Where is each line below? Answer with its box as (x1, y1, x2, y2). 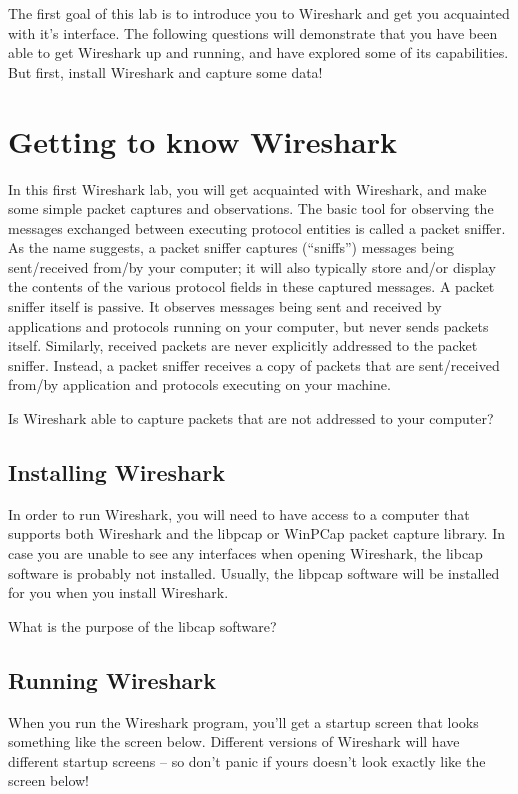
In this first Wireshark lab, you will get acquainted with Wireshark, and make (8, 178, 487, 199)
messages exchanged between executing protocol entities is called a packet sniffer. (8, 217, 506, 238)
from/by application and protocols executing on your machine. (8, 374, 391, 395)
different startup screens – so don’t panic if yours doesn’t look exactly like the (8, 750, 486, 771)
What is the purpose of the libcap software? (8, 615, 277, 636)
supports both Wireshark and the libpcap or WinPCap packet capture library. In (8, 523, 506, 544)
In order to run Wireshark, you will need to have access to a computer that (8, 503, 470, 524)
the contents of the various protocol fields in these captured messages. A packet (8, 276, 495, 297)
